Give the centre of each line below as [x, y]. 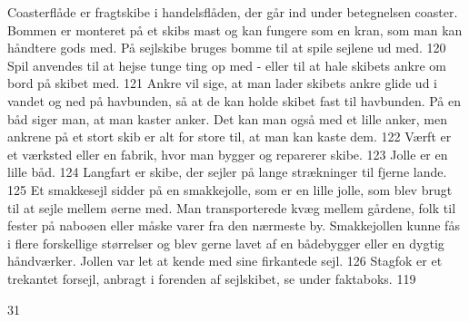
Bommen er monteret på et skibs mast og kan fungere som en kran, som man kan [235, 29]
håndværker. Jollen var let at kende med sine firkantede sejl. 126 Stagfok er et [225, 261]
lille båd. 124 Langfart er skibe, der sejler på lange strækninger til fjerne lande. [227, 172]
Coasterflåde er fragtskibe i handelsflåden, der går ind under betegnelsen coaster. [233, 12]
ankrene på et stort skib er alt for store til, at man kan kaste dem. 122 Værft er [230, 137]
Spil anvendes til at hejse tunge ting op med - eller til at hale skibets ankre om [227, 65]
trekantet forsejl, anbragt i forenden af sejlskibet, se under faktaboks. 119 [212, 278]
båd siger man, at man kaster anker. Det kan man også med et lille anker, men [227, 118]
